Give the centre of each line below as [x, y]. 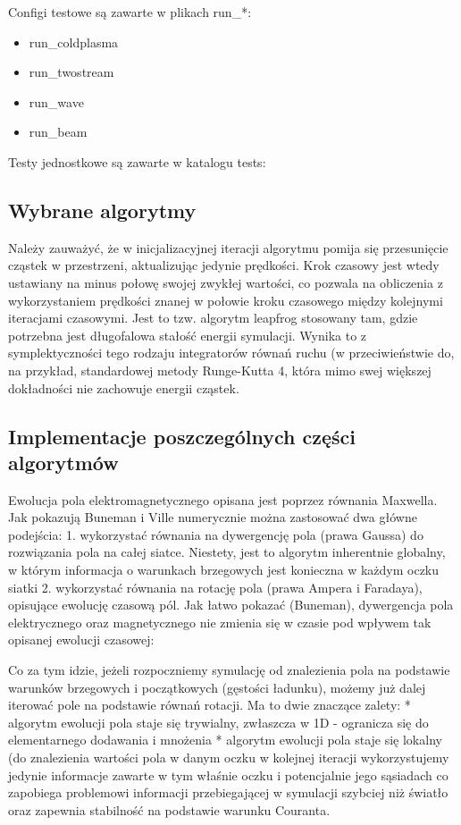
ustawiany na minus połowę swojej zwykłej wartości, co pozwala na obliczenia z [226, 282]
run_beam [58, 132]
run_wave [56, 101]
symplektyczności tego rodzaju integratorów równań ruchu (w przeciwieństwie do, [231, 353]
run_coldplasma [74, 42]
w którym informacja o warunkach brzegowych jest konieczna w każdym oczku [224, 570]
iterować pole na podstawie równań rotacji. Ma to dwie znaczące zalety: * [210, 705]
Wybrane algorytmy [102, 210]
